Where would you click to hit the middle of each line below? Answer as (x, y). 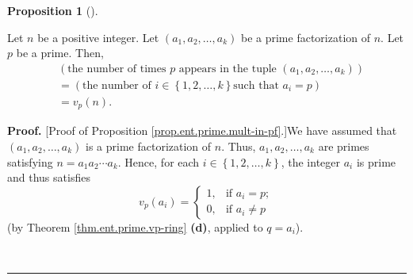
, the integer (310, 161)
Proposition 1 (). (53, 10)
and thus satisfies (49, 177)
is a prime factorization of (149, 146)
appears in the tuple (228, 69)
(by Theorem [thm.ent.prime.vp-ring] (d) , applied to (135, 226)
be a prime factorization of (306, 37)
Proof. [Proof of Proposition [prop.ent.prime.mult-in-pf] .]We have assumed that (202, 130)
